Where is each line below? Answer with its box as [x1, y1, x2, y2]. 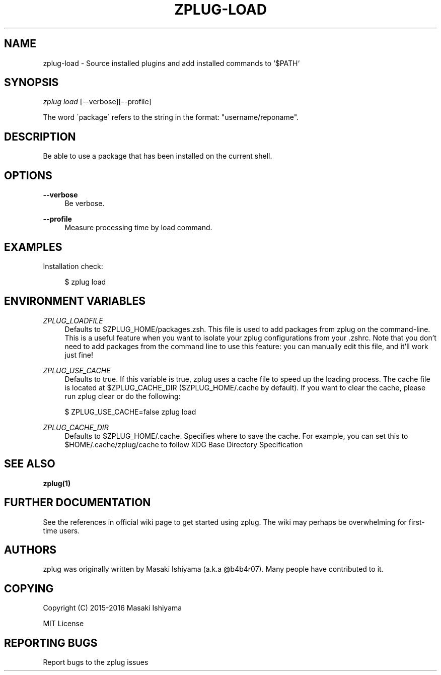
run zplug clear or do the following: [64, 391, 181, 400]
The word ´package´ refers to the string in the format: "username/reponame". [43, 113, 299, 122]
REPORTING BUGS [4, 636, 98, 649]
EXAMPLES [4, 240, 62, 253]
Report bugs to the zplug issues [43, 658, 149, 667]
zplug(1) [43, 479, 71, 488]
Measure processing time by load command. [64, 223, 212, 232]
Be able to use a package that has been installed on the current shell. [43, 152, 272, 161]
